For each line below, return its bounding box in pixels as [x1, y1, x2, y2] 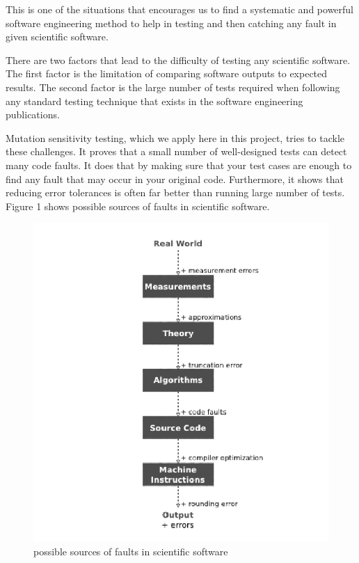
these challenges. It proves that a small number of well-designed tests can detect [6, 144, 347, 159]
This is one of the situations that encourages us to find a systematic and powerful [6, 2, 354, 16]
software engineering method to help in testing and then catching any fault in [6, 15, 337, 30]
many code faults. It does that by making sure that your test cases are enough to [6, 157, 352, 172]
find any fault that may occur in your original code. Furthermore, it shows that [6, 171, 344, 186]
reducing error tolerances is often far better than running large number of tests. [6, 185, 345, 200]
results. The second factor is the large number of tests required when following [6, 79, 340, 94]
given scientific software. [6, 29, 109, 44]
